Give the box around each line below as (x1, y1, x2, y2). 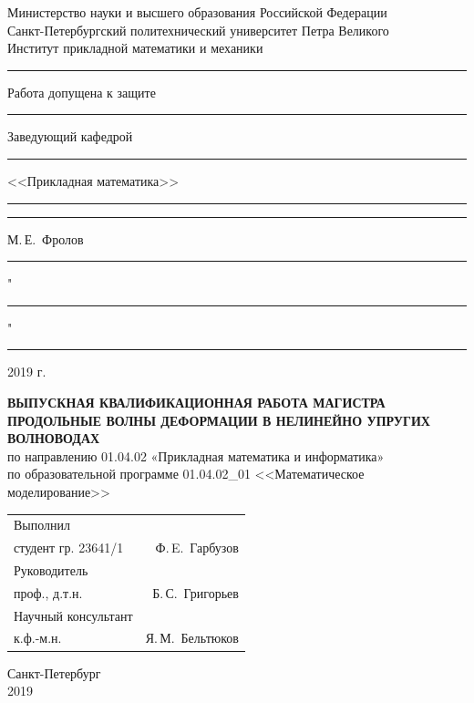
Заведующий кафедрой (7, 127, 133, 146)
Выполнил (14, 515, 71, 534)
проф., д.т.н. (14, 583, 83, 602)
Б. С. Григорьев (152, 583, 239, 602)
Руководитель (14, 560, 88, 579)
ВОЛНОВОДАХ (7, 429, 100, 448)
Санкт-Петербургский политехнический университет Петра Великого (7, 20, 389, 39)
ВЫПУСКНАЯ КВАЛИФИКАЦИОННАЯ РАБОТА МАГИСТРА (7, 392, 386, 411)
